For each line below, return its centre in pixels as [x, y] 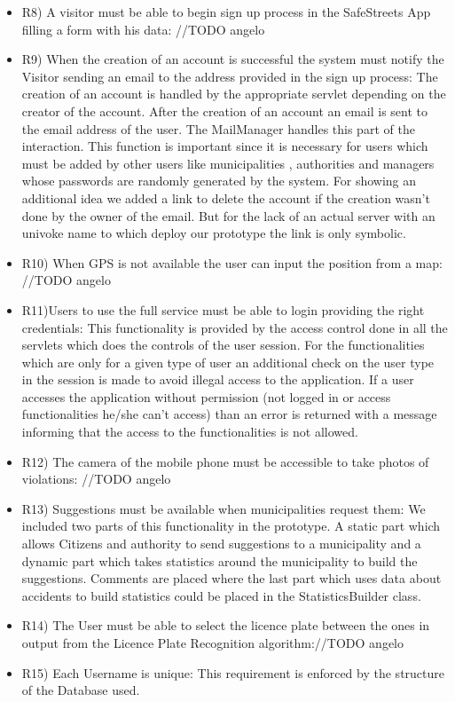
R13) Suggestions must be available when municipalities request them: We [224, 508]
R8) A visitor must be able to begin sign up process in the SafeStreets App [226, 12]
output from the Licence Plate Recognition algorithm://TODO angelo [213, 643]
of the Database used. [81, 690]
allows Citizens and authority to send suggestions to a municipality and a [221, 544]
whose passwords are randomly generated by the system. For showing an [219, 181]
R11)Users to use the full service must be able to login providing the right [223, 309]
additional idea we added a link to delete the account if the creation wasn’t [226, 197]
